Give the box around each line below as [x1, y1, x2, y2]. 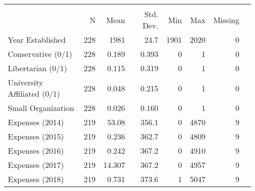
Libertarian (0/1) [8, 62, 67, 74]
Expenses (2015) [8, 131, 64, 142]
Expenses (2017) [8, 159, 64, 170]
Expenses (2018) [8, 173, 64, 185]
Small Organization [8, 102, 75, 113]
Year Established [8, 34, 66, 45]
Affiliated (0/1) [8, 88, 60, 99]
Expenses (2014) [8, 116, 64, 128]
